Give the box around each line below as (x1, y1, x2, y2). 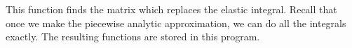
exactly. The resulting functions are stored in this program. (6, 29, 260, 44)
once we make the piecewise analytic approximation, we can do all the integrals (6, 15, 346, 30)
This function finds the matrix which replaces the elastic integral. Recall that (6, 2, 337, 16)
